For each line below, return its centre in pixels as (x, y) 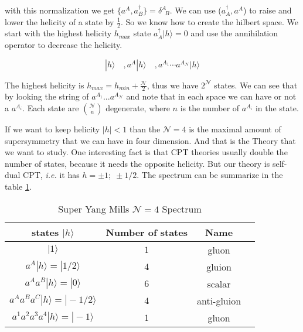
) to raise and (268, 10)
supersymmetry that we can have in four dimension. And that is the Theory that (150, 140)
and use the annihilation (234, 33)
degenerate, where (138, 108)
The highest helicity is (45, 85)
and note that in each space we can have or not (211, 96)
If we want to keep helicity (52, 129)
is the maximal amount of (235, 129)
